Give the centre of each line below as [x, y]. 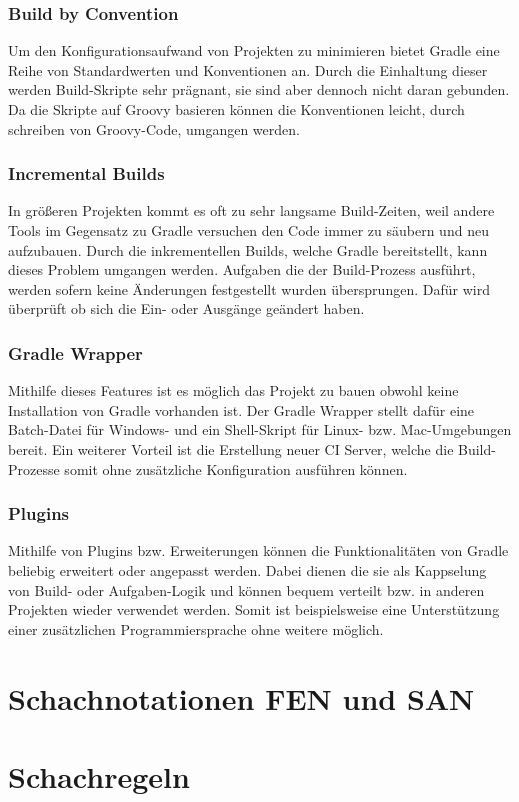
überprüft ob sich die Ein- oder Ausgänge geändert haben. [186, 308]
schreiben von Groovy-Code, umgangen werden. [154, 128]
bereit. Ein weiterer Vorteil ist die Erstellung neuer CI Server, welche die [231, 448]
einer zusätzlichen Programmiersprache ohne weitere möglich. [196, 628]
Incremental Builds [86, 173]
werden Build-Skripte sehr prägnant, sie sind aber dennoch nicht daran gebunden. [259, 89]
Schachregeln [99, 775]
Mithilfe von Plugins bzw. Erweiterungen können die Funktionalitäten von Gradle [258, 550]
